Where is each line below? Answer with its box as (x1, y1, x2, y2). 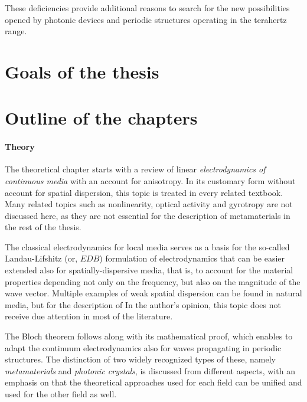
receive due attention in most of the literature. (5, 310, 173, 322)
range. (5, 25, 27, 37)
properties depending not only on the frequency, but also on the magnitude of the (5, 275, 301, 287)
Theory (5, 140, 35, 153)
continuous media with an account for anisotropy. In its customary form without (5, 174, 296, 187)
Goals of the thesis (5, 59, 159, 83)
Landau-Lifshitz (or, (5, 252, 78, 264)
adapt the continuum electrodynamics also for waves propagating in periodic (5, 341, 282, 354)
